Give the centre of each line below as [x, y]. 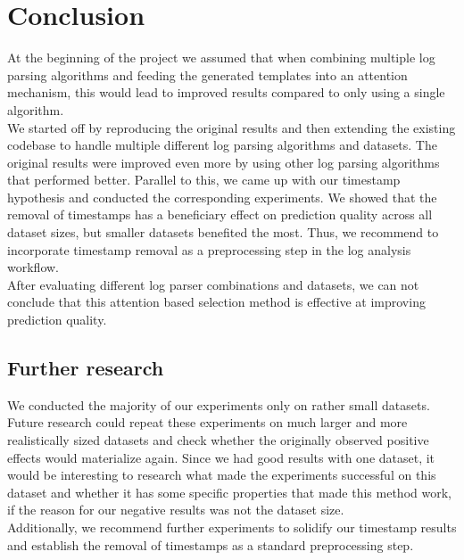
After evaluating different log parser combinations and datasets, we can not [213, 284]
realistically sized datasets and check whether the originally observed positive [218, 440]
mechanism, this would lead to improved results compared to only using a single [226, 92]
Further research [86, 368]
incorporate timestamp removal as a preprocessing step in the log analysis [209, 249]
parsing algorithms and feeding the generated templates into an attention [207, 74]
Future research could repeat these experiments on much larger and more [207, 422]
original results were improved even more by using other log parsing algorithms [224, 162]
